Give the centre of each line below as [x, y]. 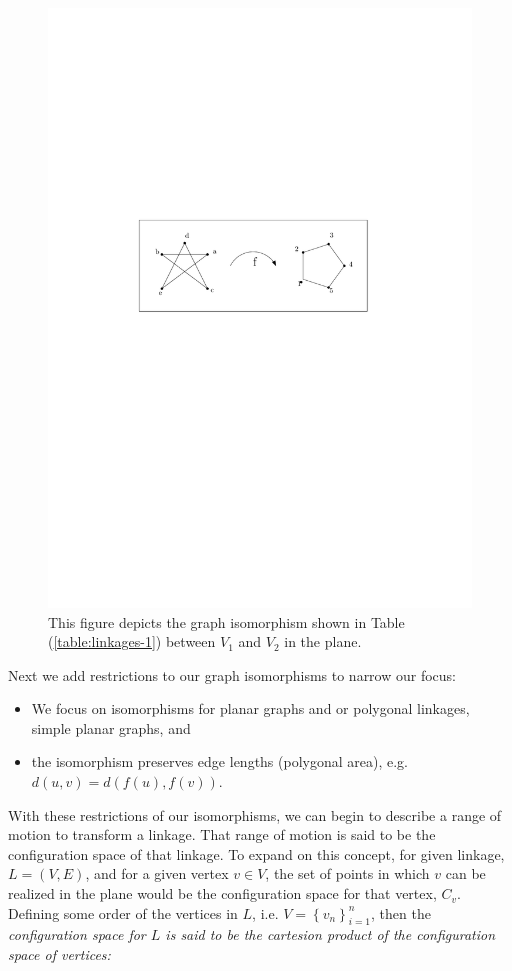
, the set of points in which [347, 873]
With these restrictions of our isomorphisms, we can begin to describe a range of [255, 814]
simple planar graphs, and [111, 727]
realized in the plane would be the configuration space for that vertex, [222, 893]
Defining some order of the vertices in [123, 912]
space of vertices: [59, 954]
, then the [401, 912]
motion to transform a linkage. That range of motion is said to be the [222, 834]
